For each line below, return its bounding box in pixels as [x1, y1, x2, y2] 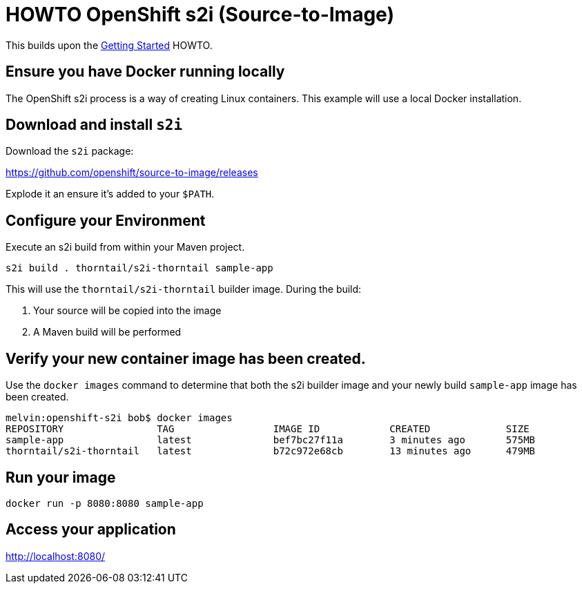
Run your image [6, 468, 116, 486]
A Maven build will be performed [33, 326, 182, 338]
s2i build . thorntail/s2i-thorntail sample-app [6, 262, 273, 274]
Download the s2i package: [6, 145, 134, 157]
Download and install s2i [6, 116, 183, 134]
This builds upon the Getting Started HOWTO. [6, 39, 213, 51]
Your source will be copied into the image [33, 305, 222, 317]
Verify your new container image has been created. [6, 349, 366, 367]
